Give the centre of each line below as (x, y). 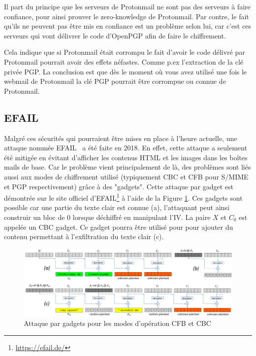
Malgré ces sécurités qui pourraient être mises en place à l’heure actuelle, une (121, 138)
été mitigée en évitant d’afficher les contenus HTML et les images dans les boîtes (126, 157)
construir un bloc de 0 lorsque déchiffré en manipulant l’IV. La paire (107, 217)
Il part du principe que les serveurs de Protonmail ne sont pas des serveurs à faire (127, 6)
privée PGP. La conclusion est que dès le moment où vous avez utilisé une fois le (126, 71)
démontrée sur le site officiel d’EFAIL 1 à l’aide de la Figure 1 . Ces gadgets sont (123, 197)
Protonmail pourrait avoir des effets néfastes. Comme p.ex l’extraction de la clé (124, 61)
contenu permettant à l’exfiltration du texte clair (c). (84, 236)
